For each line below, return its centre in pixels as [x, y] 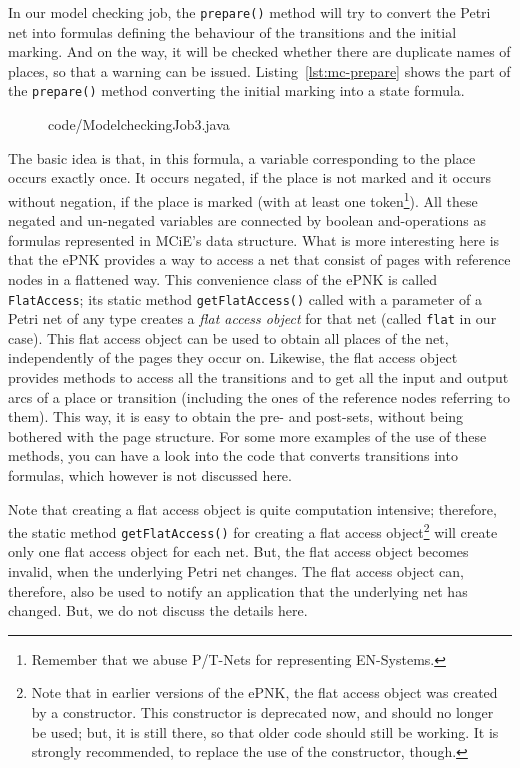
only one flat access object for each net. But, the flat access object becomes [238, 551]
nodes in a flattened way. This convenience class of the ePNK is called [223, 278]
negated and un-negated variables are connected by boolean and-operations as [247, 220]
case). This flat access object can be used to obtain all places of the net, [228, 337]
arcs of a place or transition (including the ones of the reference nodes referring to [259, 396]
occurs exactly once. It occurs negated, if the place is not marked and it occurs [250, 177]
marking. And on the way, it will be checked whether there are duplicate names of [259, 51]
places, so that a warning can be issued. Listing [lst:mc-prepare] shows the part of [259, 70]
